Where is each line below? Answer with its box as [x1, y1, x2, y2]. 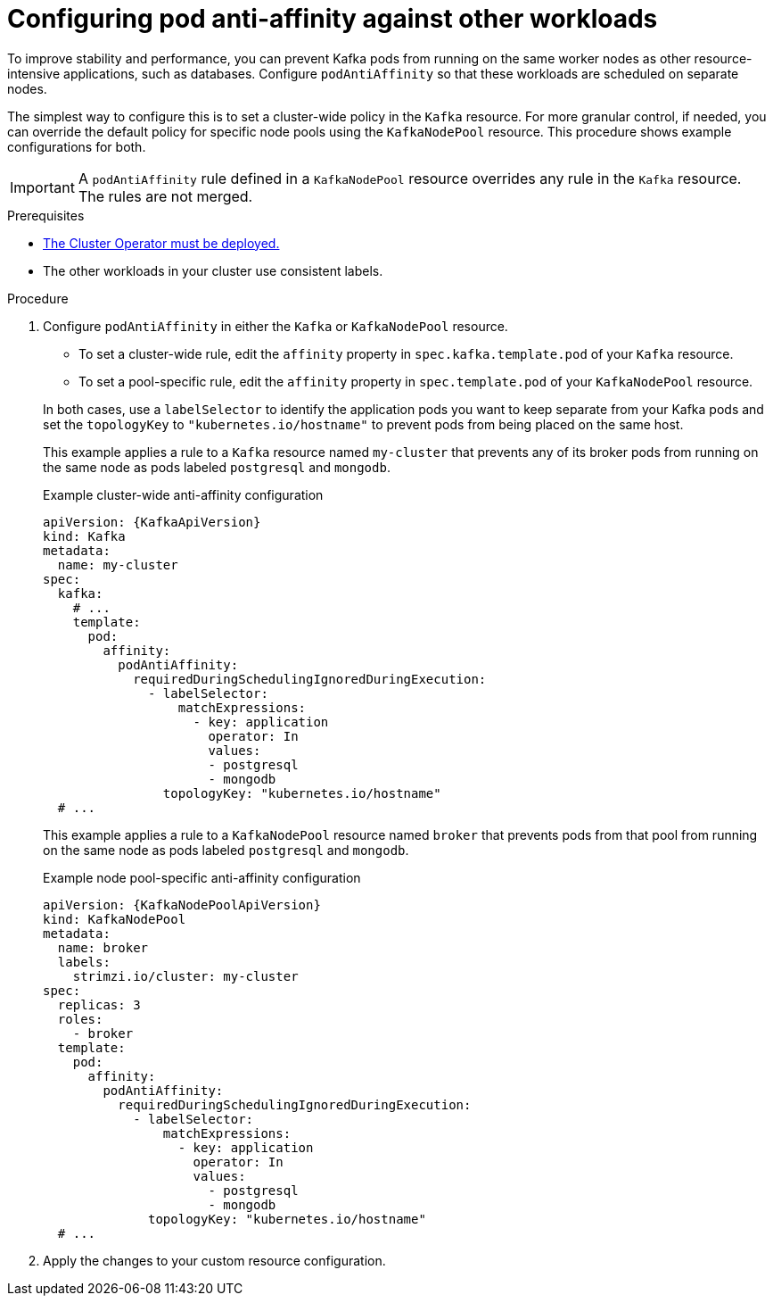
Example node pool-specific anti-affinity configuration [43, 869, 361, 885]
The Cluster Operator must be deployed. [43, 235, 280, 251]
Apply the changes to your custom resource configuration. [43, 1252, 386, 1268]
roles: [57, 1011, 103, 1026]
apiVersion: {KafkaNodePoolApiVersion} [43, 897, 321, 912]
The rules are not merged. [78, 187, 253, 205]
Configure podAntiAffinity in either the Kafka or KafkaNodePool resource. [43, 318, 508, 334]
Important [10, 178, 75, 196]
